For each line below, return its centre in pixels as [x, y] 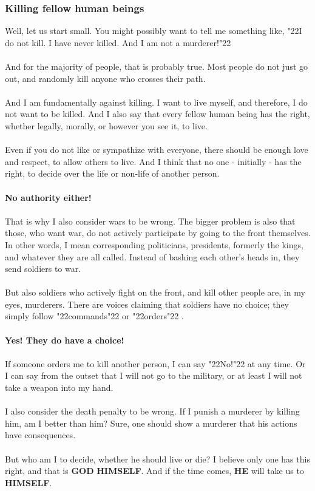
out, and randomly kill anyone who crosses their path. [105, 78]
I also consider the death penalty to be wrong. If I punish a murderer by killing [152, 411]
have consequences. [40, 435]
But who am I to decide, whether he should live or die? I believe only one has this [157, 459]
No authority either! [48, 197]
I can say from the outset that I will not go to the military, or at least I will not [154, 375]
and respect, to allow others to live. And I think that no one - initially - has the [153, 161]
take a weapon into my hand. [59, 388]
